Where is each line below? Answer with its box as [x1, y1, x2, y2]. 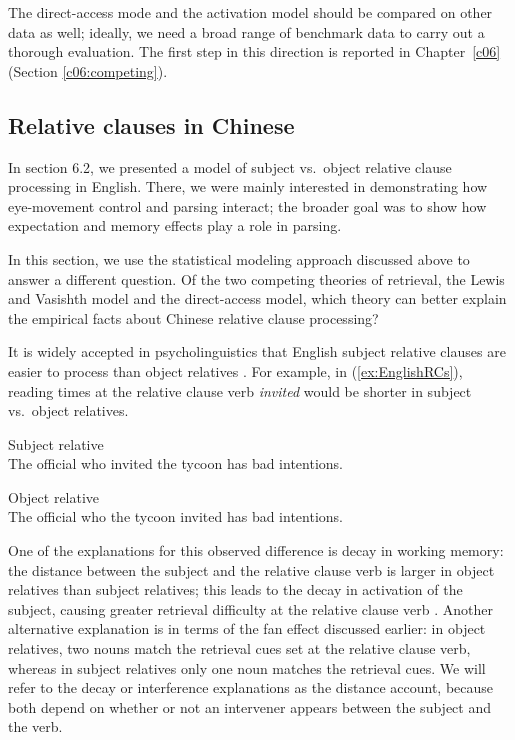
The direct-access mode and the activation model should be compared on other [8, 2, 493, 22]
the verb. [8, 716, 63, 737]
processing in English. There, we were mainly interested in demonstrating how [8, 176, 488, 197]
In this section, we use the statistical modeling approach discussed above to [8, 248, 470, 269]
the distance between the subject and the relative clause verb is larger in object [8, 559, 495, 580]
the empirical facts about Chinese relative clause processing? [8, 307, 379, 328]
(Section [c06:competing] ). [8, 60, 168, 81]
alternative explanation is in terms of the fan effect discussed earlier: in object [8, 618, 486, 639]
